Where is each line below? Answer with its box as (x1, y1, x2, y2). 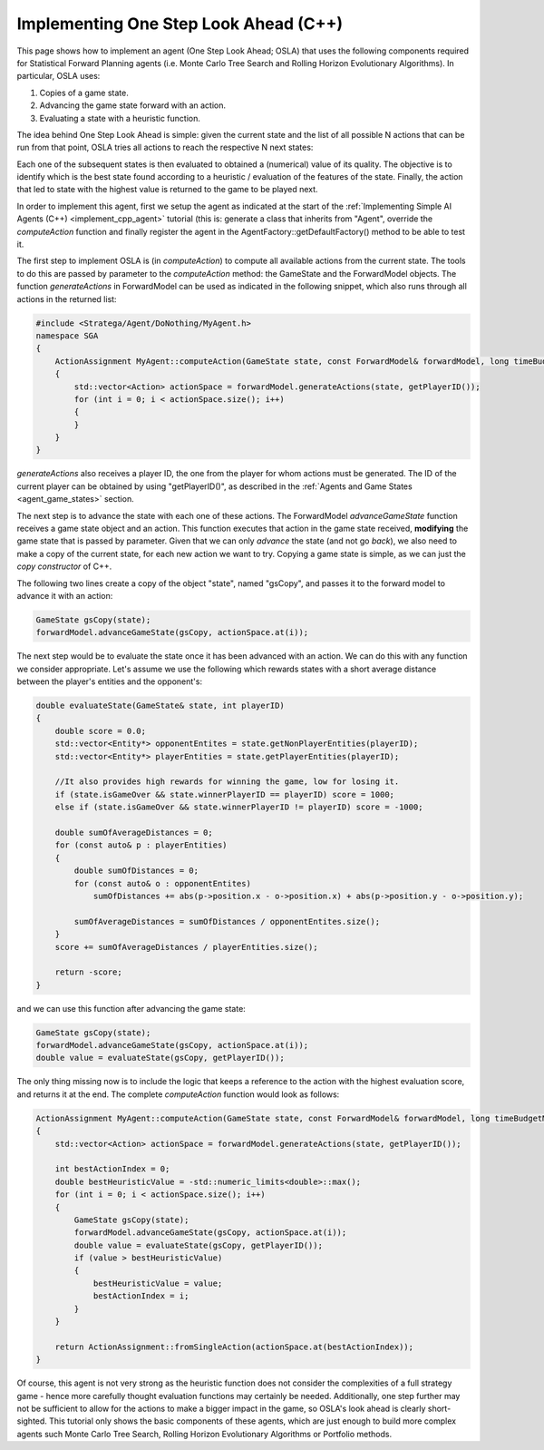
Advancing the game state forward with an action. (39, 100, 227, 111)
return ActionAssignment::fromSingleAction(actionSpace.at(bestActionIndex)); (54, 1341, 414, 1352)
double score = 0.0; (54, 726, 147, 736)
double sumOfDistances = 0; (73, 866, 199, 876)
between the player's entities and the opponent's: (16, 676, 203, 687)
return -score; (54, 967, 122, 977)
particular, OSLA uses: (16, 71, 101, 82)
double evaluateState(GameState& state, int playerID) (35, 701, 285, 711)
